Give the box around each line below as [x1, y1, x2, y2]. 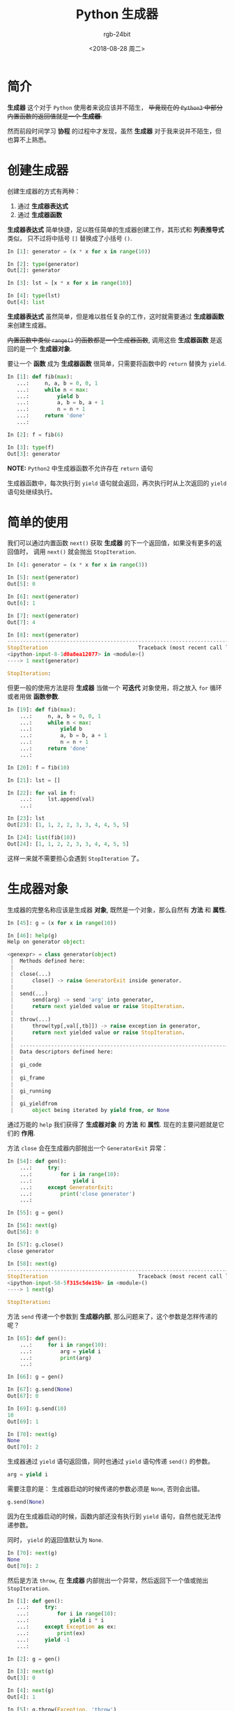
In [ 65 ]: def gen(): [7, 1335, 68, 1342]
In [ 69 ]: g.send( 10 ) [7, 1405, 68, 1412]
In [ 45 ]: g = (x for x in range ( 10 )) [7, 919, 117, 926]
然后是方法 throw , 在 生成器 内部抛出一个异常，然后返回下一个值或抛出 [7, 1576, 209, 1585]
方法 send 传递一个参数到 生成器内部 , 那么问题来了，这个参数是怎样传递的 [7, 1312, 218, 1320]
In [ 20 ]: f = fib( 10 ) [7, 764, 70, 771]
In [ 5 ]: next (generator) [7, 574, 79, 582]
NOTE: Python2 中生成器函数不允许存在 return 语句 [7, 464, 153, 472]
